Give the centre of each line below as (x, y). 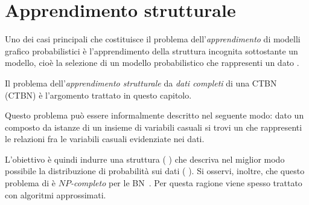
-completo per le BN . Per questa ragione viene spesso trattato (186, 183)
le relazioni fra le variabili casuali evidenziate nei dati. (105, 139)
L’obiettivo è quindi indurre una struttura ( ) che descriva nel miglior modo (145, 159)
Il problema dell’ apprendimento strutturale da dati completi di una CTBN (141, 83)
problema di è (30, 183)
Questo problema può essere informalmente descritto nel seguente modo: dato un (154, 115)
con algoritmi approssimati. (56, 194)
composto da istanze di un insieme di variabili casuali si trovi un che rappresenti (154, 127)
